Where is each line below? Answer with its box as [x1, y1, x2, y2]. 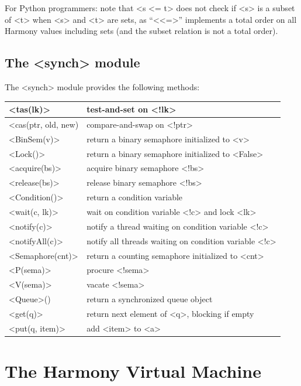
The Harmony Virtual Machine [5, 359, 261, 383]
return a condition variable [87, 191, 183, 203]
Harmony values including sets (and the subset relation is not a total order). [5, 25, 278, 37]
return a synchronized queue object [87, 293, 213, 305]
